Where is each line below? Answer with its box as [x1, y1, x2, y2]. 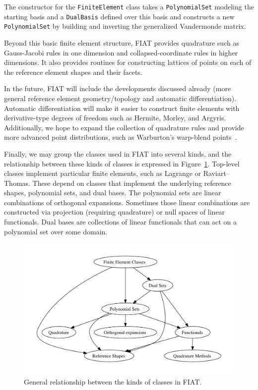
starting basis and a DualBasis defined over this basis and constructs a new [4, 11, 235, 21]
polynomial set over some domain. [4, 226, 108, 236]
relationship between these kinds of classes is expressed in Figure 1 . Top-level [4, 158, 240, 168]
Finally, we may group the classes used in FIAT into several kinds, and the [4, 148, 232, 159]
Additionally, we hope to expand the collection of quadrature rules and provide [4, 122, 244, 132]
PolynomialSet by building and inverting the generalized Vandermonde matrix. [4, 21, 246, 31]
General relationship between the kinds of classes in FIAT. [24, 377, 202, 387]
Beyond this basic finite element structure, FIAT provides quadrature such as [4, 37, 239, 48]
